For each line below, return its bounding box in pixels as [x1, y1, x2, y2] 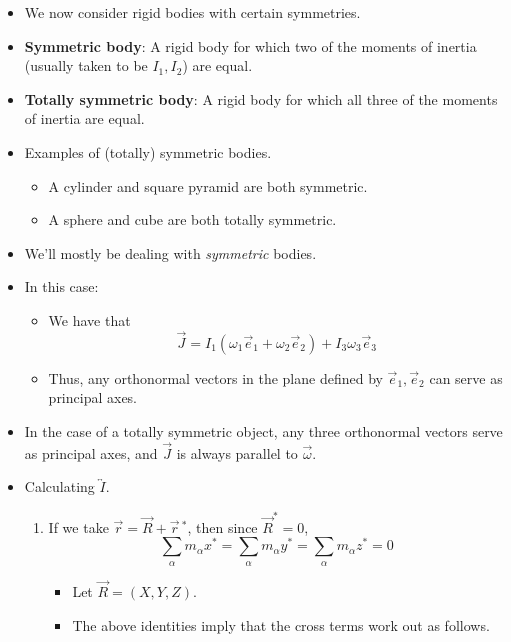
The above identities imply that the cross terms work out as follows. [72, 614, 490, 635]
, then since [187, 516, 258, 537]
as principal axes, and [24, 442, 158, 463]
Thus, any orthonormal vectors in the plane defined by [48, 367, 383, 388]
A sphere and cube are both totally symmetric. [48, 209, 337, 230]
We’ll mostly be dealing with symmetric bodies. [24, 242, 317, 263]
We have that [48, 309, 131, 330]
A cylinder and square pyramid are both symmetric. [48, 175, 368, 196]
